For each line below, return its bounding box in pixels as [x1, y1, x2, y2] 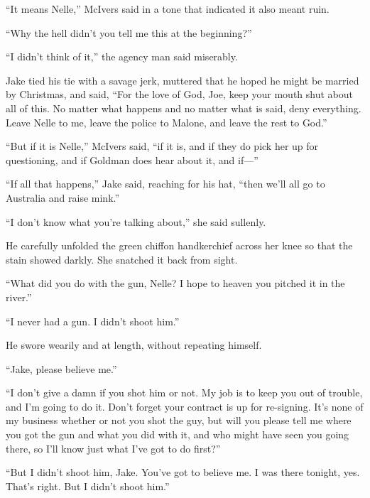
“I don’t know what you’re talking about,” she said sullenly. [6, 214, 266, 229]
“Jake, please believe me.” [6, 361, 117, 376]
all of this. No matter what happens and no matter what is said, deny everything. [6, 100, 361, 115]
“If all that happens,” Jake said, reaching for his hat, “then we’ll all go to [6, 176, 325, 191]
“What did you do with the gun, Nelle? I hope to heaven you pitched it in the [6, 276, 345, 291]
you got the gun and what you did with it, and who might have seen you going [6, 427, 349, 442]
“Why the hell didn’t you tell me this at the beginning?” [6, 25, 252, 40]
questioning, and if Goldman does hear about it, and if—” [6, 152, 259, 167]
